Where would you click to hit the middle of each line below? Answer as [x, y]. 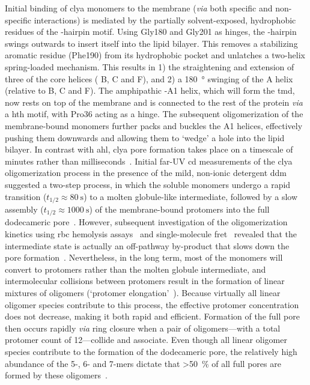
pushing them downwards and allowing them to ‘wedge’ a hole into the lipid [145, 137]
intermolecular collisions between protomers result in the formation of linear [145, 281]
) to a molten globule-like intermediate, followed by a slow [191, 196]
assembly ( [24, 209]
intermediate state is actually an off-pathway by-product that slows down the [147, 245]
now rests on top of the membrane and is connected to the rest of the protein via [154, 102]
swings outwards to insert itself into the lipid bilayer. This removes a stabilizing [151, 43]
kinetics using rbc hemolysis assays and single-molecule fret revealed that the [151, 234]
